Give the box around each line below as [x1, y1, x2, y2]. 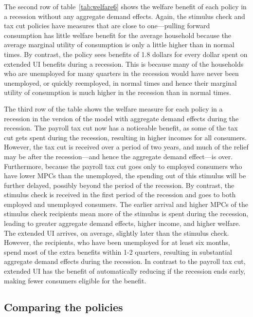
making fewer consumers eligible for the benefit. [4, 275, 146, 285]
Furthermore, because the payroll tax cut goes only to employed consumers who [4, 161, 242, 171]
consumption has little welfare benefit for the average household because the [4, 30, 232, 40]
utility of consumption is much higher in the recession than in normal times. [4, 87, 231, 97]
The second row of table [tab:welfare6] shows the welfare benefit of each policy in [4, 1, 247, 11]
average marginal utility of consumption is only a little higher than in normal [4, 39, 235, 50]
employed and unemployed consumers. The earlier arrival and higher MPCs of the [4, 199, 248, 209]
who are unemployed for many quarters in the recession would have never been [4, 68, 239, 78]
